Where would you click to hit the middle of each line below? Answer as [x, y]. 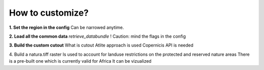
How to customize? [49, 13]
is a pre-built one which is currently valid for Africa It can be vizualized [80, 61]
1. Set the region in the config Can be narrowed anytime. [66, 27]
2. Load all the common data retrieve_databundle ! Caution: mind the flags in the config [97, 36]
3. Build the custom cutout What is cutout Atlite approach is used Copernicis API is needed [101, 45]
